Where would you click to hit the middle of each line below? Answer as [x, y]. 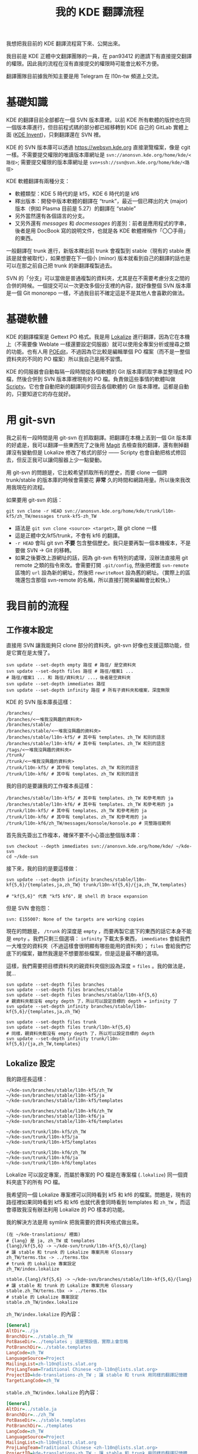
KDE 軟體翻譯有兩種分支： [38, 181]
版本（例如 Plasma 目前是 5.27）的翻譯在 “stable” [75, 209]
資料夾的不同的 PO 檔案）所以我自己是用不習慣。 [66, 359]
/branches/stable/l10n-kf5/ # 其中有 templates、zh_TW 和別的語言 [86, 737]
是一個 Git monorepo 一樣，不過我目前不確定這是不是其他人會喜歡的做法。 [97, 293]
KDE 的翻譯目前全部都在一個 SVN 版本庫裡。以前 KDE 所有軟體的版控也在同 [98, 120]
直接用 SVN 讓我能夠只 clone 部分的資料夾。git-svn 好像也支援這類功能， [95, 645]
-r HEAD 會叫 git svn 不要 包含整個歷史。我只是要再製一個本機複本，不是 [103, 543]
